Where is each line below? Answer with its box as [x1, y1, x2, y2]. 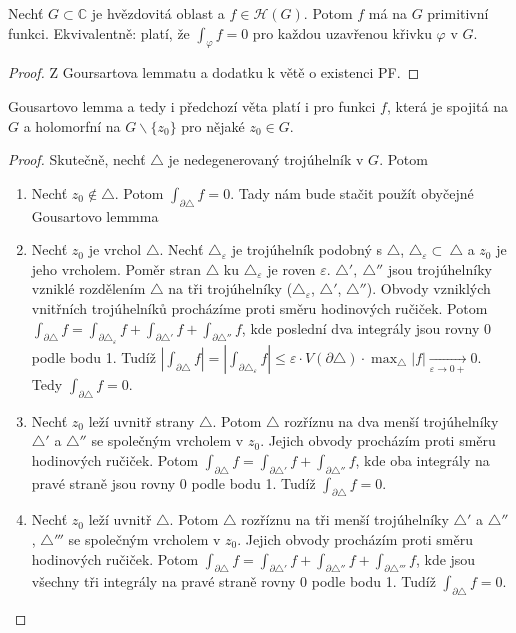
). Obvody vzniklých [366, 278, 491, 299]
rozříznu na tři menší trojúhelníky [241, 509, 449, 530]
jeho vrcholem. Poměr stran [31, 258, 201, 279]
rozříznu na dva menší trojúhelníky [284, 410, 499, 431]
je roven [267, 258, 316, 279]
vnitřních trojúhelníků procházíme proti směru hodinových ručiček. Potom [31, 297, 488, 318]
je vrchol [88, 239, 142, 260]
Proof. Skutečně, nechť [8, 149, 146, 170]
